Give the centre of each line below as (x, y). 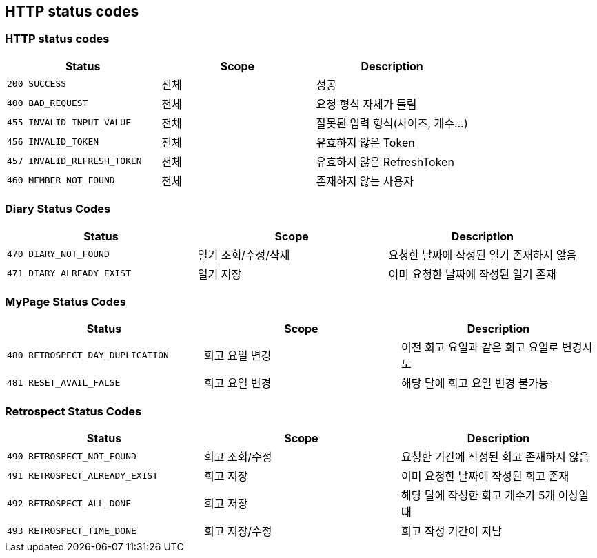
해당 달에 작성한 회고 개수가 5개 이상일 (495, 496)
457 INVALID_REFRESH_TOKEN (74, 161)
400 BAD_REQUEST (48, 103)
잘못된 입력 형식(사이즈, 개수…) (392, 123)
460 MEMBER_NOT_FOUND (61, 180)
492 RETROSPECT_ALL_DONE (69, 503)
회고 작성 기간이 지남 (451, 531)
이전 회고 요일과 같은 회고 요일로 (480, 348)
